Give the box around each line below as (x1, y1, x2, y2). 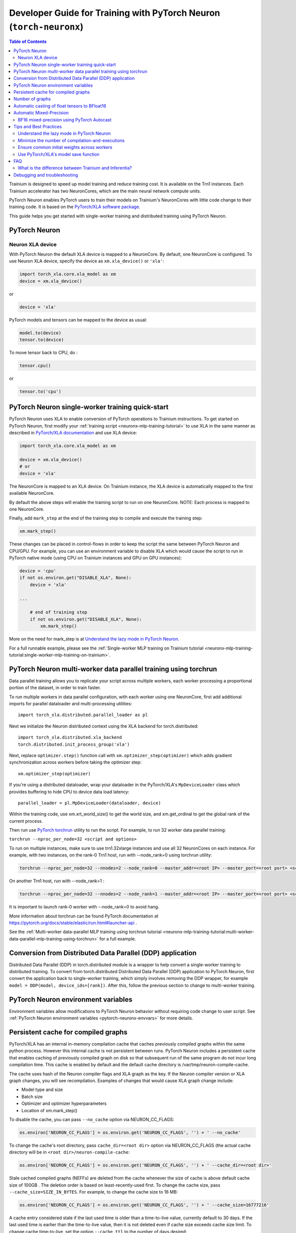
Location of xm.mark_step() (21, 1107, 77, 1113)
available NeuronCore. (9, 490, 55, 496)
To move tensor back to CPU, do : (9, 349, 78, 355)
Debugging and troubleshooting (13, 172, 78, 178)
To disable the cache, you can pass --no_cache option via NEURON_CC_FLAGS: (9, 1116, 175, 1122)
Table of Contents (9, 38, 47, 44)
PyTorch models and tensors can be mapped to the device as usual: (9, 317, 148, 323)
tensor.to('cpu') (19, 389, 62, 394)
